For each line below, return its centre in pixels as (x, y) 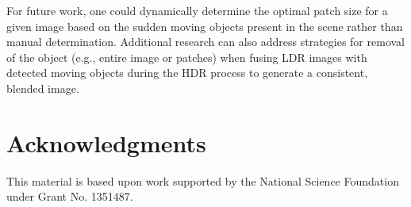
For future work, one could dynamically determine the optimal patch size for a (197, 10)
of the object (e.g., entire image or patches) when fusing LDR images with (187, 57)
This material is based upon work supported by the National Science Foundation (203, 180)
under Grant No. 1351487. (70, 196)
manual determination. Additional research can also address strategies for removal (205, 42)
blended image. (43, 88)
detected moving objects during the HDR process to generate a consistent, (187, 73)
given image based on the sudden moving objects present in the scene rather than (205, 26)
